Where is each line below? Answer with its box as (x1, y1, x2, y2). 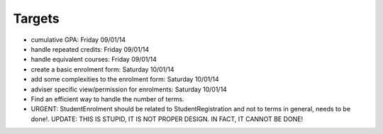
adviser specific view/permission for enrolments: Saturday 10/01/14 (30, 85, 227, 94)
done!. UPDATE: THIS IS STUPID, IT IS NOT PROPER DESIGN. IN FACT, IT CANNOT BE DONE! (30, 114, 304, 123)
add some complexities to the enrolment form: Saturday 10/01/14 (30, 75, 219, 84)
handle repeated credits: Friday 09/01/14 (30, 45, 150, 53)
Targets (13, 11, 60, 26)
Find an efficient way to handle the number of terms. (30, 94, 184, 103)
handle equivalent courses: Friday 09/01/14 (30, 55, 157, 64)
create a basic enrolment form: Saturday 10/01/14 (30, 65, 174, 74)
